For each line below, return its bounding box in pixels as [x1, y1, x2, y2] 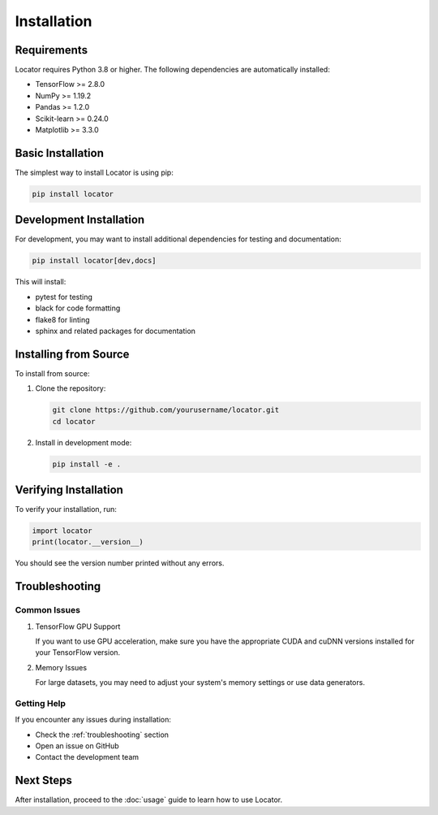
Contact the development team [35, 752, 140, 762]
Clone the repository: [35, 384, 106, 393]
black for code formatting [35, 303, 121, 313]
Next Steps [15, 774, 72, 787]
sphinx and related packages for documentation [35, 326, 196, 336]
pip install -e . [52, 459, 122, 469]
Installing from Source [15, 347, 130, 361]
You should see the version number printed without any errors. [15, 558, 225, 568]
